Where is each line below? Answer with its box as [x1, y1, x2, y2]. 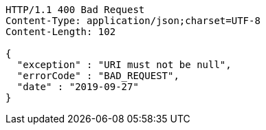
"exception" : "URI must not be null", [16, 59, 232, 70]
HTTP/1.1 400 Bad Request [5, 4, 145, 15]
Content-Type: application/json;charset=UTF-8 [5, 15, 261, 26]
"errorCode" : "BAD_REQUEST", [16, 70, 179, 81]
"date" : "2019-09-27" [16, 81, 139, 92]
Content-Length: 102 [5, 26, 116, 37]
